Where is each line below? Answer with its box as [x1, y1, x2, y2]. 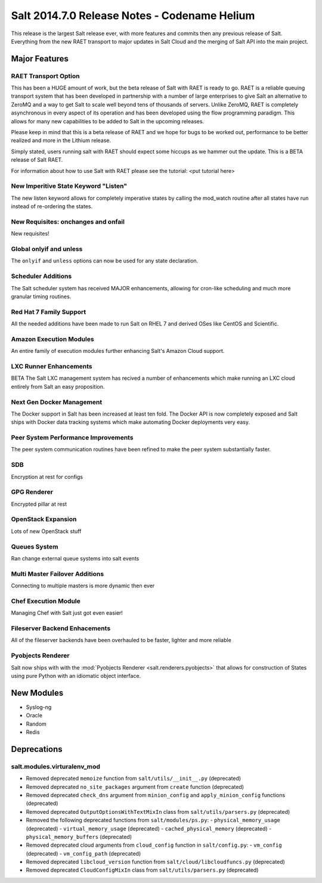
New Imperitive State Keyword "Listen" [11, 182, 128, 190]
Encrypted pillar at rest [11, 500, 67, 507]
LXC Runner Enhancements [11, 363, 92, 370]
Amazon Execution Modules [11, 334, 95, 343]
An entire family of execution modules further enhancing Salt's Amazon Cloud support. [11, 348, 225, 355]
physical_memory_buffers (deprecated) [26, 833, 132, 840]
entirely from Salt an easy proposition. [11, 383, 105, 390]
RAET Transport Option [11, 72, 80, 80]
